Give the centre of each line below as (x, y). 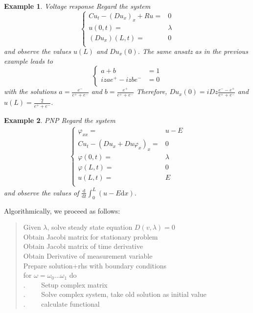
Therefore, (152, 91)
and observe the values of (42, 192)
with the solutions (30, 91)
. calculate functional (61, 304)
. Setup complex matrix (65, 284)
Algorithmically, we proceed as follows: (62, 210)
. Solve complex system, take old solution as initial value (115, 294)
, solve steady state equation (90, 227)
